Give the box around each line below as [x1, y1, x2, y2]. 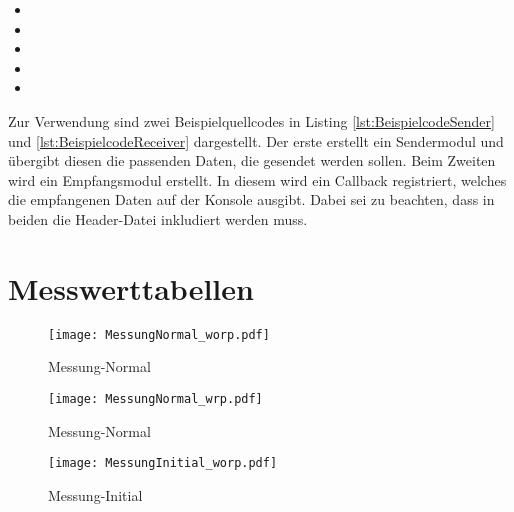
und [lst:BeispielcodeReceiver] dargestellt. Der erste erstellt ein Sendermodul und [8, 130, 504, 151]
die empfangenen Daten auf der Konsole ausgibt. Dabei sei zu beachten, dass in [8, 189, 495, 210]
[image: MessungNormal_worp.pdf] [48, 327, 270, 342]
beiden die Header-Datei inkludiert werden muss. [8, 208, 308, 229]
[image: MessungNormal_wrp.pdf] [48, 391, 263, 406]
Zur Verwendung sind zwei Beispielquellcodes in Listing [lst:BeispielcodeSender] [8, 110, 495, 131]
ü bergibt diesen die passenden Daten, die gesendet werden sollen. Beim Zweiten [8, 150, 496, 171]
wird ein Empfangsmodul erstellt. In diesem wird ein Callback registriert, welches [8, 169, 507, 190]
